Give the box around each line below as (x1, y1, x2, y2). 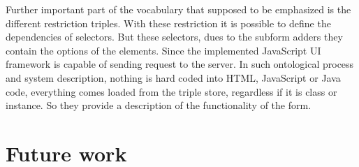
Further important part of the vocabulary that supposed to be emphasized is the (6, 2, 351, 16)
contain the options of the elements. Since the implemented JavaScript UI (6, 43, 321, 57)
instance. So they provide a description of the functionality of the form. (6, 98, 312, 112)
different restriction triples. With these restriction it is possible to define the (6, 15, 331, 30)
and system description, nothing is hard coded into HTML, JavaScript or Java (6, 70, 341, 85)
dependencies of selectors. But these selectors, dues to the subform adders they (6, 29, 343, 44)
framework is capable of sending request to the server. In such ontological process (6, 57, 354, 71)
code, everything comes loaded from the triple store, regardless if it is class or (6, 84, 337, 99)
